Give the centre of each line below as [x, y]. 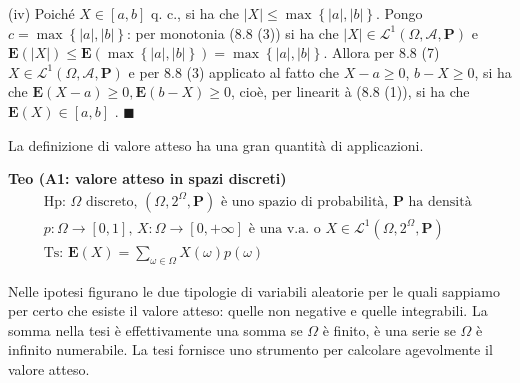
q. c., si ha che [195, 13]
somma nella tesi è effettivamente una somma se [155, 329]
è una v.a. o [284, 228]
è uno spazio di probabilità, [304, 201]
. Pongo [399, 13]
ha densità [440, 201]
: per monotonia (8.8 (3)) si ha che [233, 32]
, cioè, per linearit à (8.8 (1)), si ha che [350, 91]
